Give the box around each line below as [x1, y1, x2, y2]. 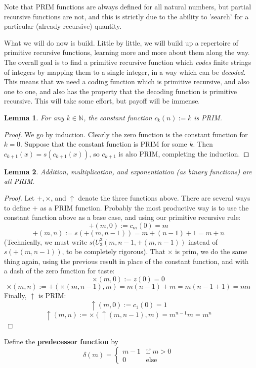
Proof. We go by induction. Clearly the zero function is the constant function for [4, 129, 248, 139]
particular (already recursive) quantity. [4, 21, 122, 31]
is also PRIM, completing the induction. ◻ [118, 148, 250, 158]
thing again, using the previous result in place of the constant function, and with [4, 256, 249, 266]
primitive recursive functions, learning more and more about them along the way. [4, 47, 250, 57]
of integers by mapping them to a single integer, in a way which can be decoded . [4, 66, 246, 77]
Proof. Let [4, 192, 35, 203]
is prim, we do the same [175, 246, 248, 257]
